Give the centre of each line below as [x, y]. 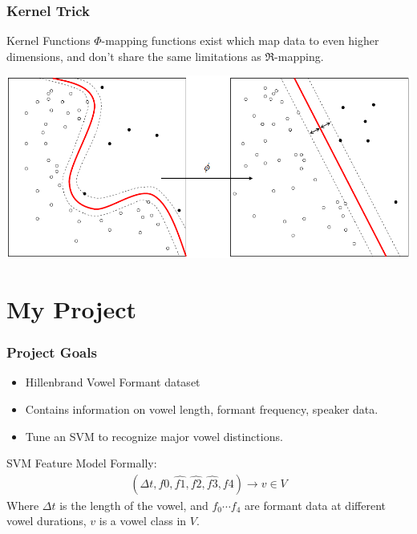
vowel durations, [47, 521]
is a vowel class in [143, 521]
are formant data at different [315, 505]
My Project [71, 309]
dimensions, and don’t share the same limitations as [134, 56]
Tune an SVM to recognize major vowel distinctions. [154, 436]
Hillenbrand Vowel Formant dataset [113, 382]
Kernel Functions [49, 40]
